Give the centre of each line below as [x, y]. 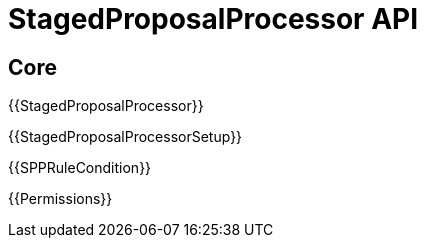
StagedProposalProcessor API [213, 19]
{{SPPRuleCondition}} [80, 168]
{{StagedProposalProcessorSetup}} [125, 137]
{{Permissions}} [60, 199]
